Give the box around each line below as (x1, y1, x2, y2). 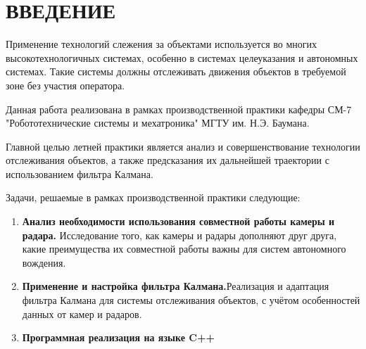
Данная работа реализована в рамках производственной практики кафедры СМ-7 (6, 101, 352, 116)
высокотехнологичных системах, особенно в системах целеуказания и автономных (6, 50, 358, 65)
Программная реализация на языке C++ (22, 330, 215, 345)
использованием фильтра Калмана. (6, 166, 153, 181)
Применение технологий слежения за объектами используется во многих (6, 37, 317, 51)
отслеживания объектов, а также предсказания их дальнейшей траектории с (6, 153, 329, 167)
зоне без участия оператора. (6, 77, 125, 92)
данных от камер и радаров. (22, 306, 142, 321)
